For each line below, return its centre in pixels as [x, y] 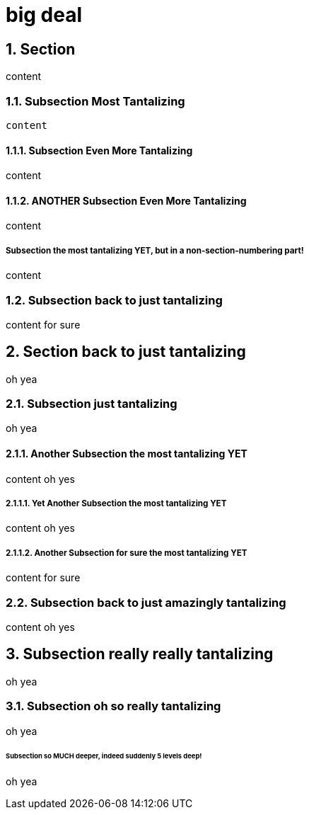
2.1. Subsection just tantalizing [92, 404]
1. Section [41, 49]
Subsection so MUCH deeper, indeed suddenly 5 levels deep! [104, 756]
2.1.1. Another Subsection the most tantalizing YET [127, 454]
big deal [44, 15]
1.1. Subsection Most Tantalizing [95, 101]
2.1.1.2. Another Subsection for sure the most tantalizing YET [127, 553]
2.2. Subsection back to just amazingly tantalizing [146, 602]
